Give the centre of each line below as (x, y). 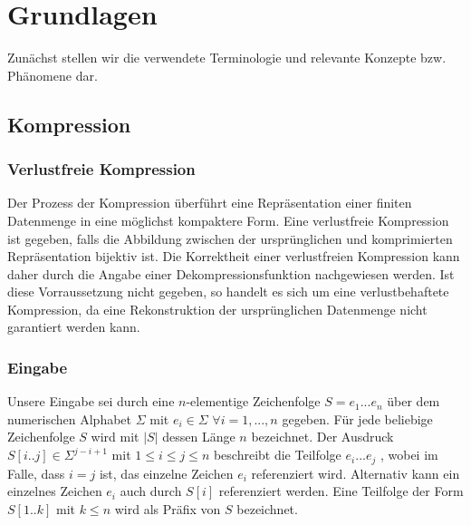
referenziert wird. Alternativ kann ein (356, 473)
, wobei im (409, 455)
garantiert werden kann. (74, 327)
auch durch (151, 491)
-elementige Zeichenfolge (253, 401)
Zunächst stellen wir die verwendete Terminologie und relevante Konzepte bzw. (227, 58)
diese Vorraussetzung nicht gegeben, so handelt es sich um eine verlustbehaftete (228, 292)
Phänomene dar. (53, 75)
